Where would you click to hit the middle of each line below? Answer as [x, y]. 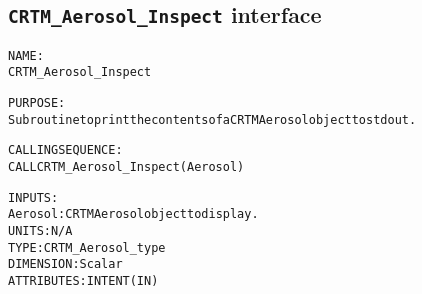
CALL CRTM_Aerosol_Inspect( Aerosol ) [126, 167]
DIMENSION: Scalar [65, 264]
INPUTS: [33, 197]
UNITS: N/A [40, 231]
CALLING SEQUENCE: [65, 150]
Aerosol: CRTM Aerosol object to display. [133, 214]
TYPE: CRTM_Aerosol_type [87, 247]
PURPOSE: [37, 103]
